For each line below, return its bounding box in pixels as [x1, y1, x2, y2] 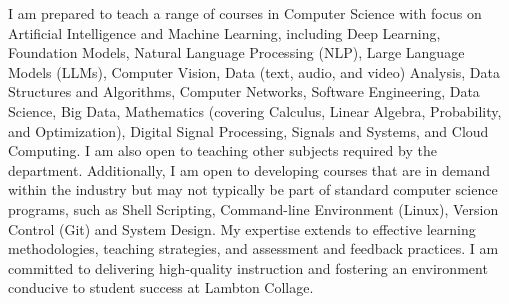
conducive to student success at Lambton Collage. [8, 277, 314, 298]
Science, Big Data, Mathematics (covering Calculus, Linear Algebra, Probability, [8, 100, 502, 121]
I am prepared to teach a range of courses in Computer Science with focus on [8, 3, 482, 23]
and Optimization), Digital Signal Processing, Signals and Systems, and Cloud [8, 120, 489, 141]
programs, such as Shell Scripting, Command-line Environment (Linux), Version [8, 198, 499, 219]
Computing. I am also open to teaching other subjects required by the [8, 140, 437, 161]
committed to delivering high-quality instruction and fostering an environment [8, 257, 488, 278]
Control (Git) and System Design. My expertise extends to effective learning [8, 218, 476, 239]
